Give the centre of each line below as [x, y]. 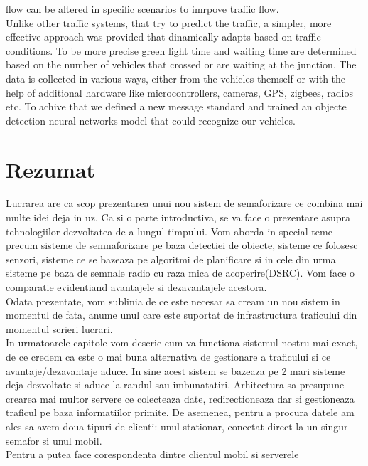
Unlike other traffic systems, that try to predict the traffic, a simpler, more [169, 22]
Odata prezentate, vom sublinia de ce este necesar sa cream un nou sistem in [173, 301]
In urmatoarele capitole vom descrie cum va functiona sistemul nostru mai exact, [182, 343]
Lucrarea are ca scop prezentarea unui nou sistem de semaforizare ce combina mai [184, 203]
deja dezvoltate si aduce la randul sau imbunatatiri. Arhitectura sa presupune [175, 385]
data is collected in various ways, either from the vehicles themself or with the [176, 78]
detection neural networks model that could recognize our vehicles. [151, 120]
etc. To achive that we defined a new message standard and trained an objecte [176, 106]
